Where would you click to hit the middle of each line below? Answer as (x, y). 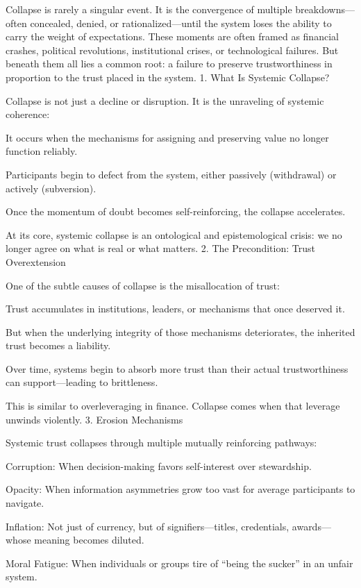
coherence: (28, 114)
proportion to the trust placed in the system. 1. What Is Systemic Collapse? (168, 77)
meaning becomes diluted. (89, 540)
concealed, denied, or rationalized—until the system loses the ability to (181, 23)
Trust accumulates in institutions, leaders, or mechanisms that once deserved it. (175, 309)
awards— (311, 526)
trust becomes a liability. (58, 345)
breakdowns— (325, 9)
